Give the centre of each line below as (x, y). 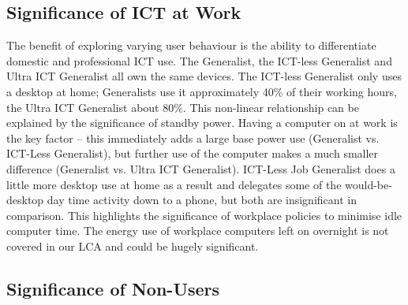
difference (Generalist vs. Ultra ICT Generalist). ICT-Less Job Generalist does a (201, 168)
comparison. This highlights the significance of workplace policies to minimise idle (204, 215)
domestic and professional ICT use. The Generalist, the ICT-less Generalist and (199, 60)
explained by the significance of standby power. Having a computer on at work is (202, 123)
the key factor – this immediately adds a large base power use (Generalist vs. (193, 138)
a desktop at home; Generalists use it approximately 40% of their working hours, (202, 91)
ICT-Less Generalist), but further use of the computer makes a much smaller (193, 153)
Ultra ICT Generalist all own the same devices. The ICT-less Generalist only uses (204, 76)
